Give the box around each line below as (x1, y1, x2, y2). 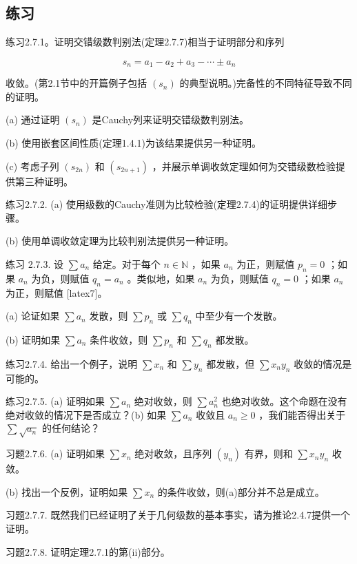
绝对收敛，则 (134, 394, 192, 408)
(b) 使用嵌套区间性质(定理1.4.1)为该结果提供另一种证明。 (6, 136, 262, 150)
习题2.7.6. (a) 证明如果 (6, 446, 105, 461)
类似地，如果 (136, 271, 195, 285)
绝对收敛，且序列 (134, 446, 212, 461)
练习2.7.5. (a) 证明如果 (6, 394, 105, 408)
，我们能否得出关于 (258, 407, 346, 421)
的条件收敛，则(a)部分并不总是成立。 (157, 484, 325, 499)
